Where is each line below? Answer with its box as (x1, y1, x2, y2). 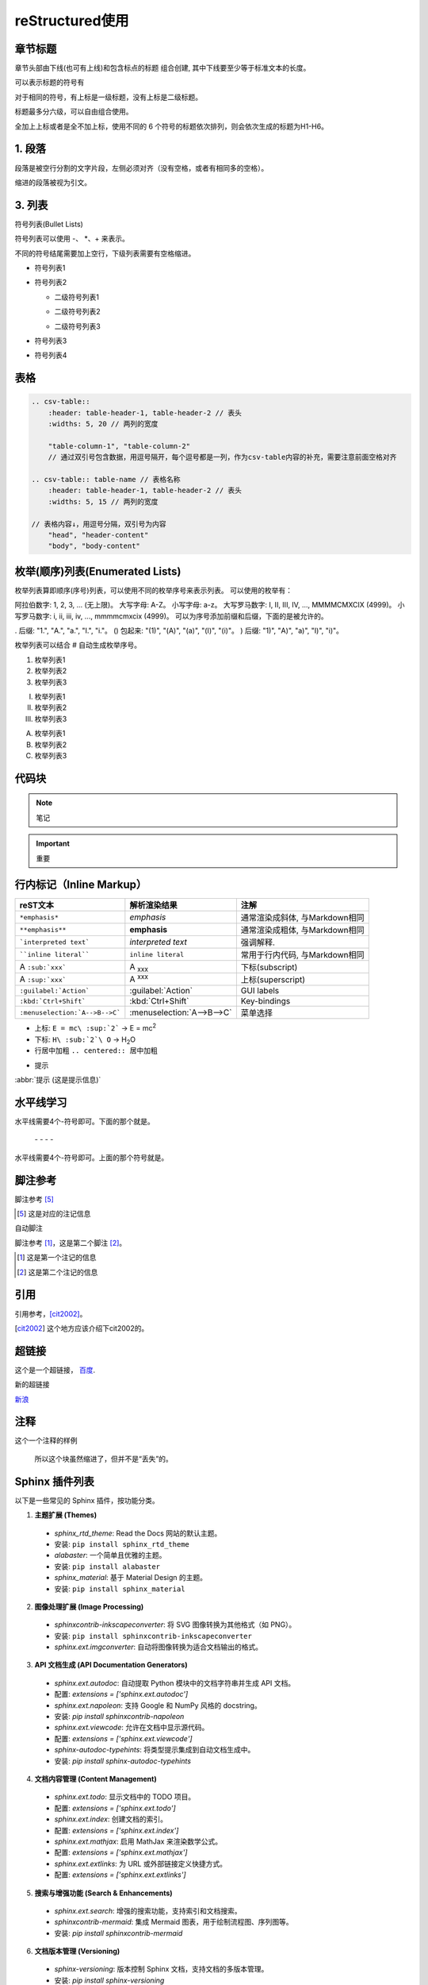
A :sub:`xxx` (19, 962, 67, 973)
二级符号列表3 (54, 322, 101, 331)
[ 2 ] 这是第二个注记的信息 (17, 1267, 98, 1277)
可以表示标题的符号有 (14, 78, 85, 87)
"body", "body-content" (48, 542, 140, 551)
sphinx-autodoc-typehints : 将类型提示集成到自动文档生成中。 (54, 1745, 255, 1755)
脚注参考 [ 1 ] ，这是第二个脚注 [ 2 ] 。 (14, 1238, 127, 1247)
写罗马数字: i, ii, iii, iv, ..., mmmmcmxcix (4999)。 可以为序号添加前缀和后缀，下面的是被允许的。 (14, 611, 328, 621)
